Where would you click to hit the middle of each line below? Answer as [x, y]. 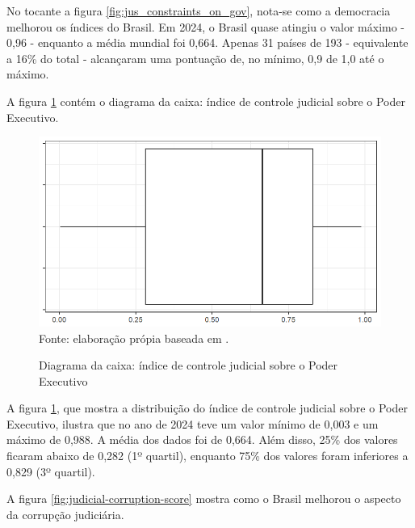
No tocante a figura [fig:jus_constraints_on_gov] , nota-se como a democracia [199, 11]
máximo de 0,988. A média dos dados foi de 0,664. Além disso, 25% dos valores [202, 439]
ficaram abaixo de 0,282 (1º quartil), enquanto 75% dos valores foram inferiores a [207, 456]
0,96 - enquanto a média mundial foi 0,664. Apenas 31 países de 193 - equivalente [207, 42]
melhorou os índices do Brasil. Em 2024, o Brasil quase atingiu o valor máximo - [206, 26]
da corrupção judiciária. [65, 514]
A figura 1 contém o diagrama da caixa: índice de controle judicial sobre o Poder [206, 101]
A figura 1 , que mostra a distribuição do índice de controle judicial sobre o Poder [207, 408]
